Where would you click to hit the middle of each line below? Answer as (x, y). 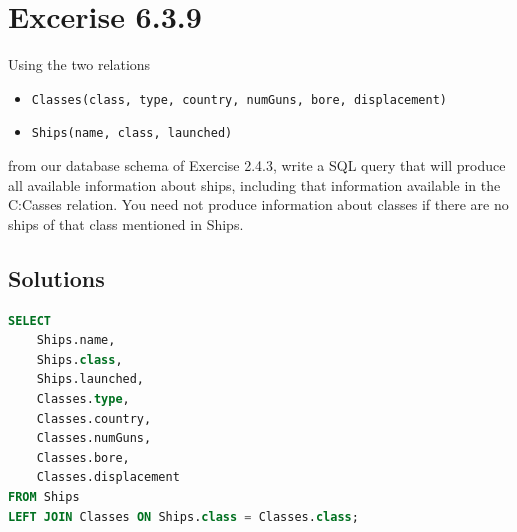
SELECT (29, 320)
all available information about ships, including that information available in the (254, 184)
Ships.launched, (90, 379)
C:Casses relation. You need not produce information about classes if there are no (258, 204)
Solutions (56, 277)
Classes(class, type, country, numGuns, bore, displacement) (239, 99)
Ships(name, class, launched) (132, 133)
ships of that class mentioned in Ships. (126, 223)
